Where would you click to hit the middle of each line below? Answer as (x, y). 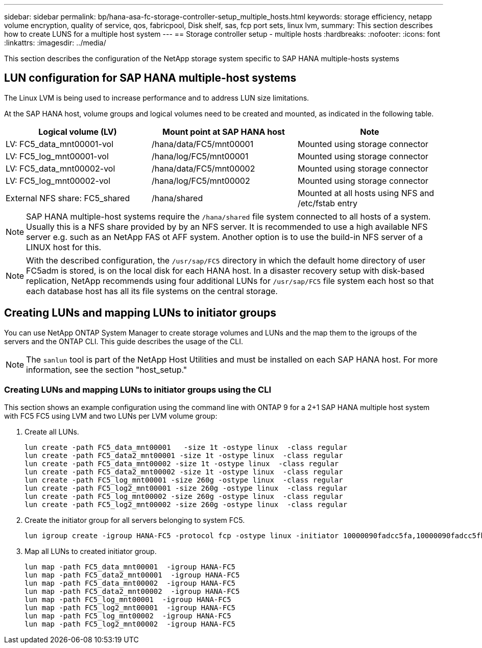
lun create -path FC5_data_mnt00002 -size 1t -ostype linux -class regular (182, 464)
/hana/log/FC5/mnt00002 (201, 181)
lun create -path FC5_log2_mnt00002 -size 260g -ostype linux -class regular (186, 505)
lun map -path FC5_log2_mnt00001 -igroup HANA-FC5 (130, 608)
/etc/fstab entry (327, 203)
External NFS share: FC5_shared (68, 198)
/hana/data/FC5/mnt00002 (203, 168)
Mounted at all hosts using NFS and (366, 193)
